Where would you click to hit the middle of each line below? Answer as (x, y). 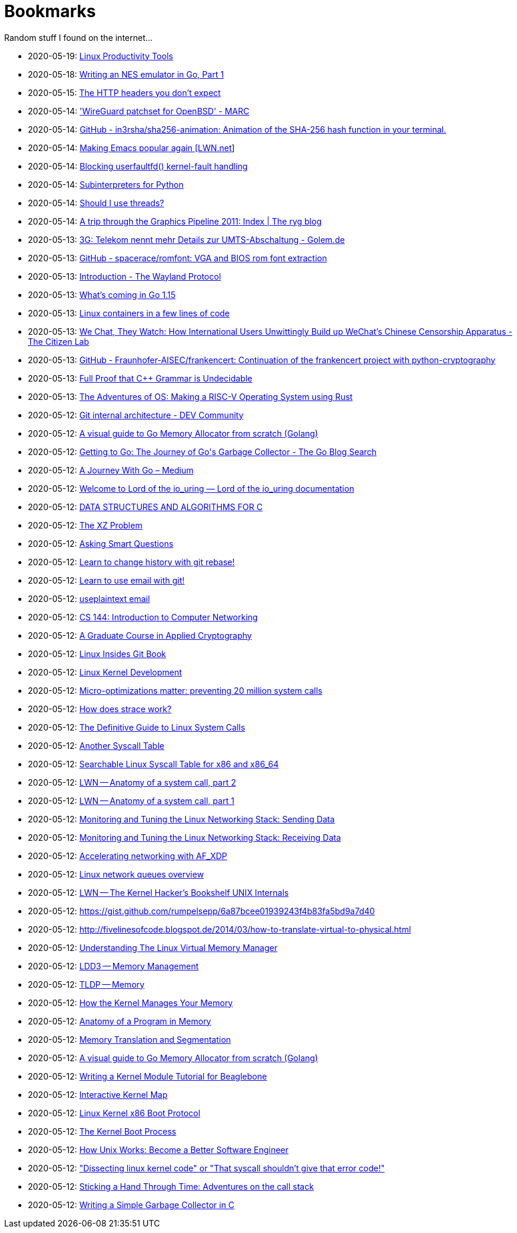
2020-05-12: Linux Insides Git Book (97, 654)
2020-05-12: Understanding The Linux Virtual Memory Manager (153, 947)
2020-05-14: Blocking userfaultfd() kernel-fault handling (138, 166)
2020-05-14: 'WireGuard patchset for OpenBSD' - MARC (139, 111)
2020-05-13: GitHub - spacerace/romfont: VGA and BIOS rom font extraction (178, 258)
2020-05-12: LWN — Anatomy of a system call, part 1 (131, 800)
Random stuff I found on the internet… (78, 37)
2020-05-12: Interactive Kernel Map (98, 1094)
